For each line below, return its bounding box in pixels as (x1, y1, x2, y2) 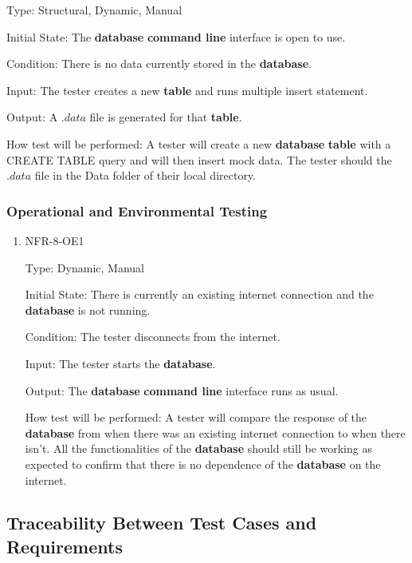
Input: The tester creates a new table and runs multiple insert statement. (6, 81, 368, 98)
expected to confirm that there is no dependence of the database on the (25, 455, 381, 472)
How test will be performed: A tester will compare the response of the (25, 409, 367, 426)
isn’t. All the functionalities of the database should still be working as (25, 440, 372, 457)
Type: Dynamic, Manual (25, 259, 144, 276)
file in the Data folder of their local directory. (34, 167, 256, 184)
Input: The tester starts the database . (25, 355, 216, 371)
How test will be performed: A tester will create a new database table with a (6, 135, 391, 152)
